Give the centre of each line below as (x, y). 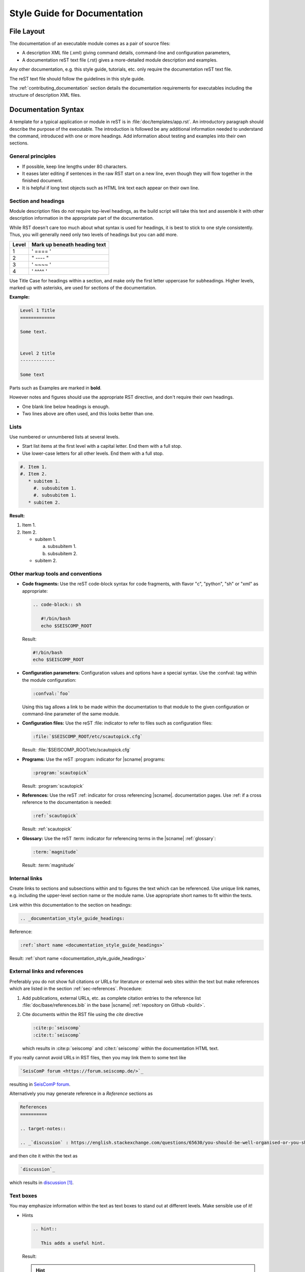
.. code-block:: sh (57, 604)
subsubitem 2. (63, 553)
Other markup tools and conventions (56, 573)
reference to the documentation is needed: (67, 802)
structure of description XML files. (45, 95)
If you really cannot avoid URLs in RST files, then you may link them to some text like (98, 1058)
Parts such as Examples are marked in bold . (55, 388)
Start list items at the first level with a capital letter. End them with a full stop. (102, 446)
